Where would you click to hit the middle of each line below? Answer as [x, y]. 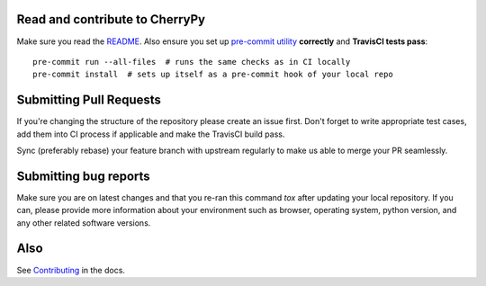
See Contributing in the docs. [71, 270]
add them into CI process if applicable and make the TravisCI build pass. [151, 134]
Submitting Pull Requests [89, 100]
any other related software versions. [84, 223]
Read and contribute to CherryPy [111, 19]
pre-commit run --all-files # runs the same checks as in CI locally [192, 62]
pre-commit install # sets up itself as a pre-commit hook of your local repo [213, 75]
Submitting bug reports [83, 176]
